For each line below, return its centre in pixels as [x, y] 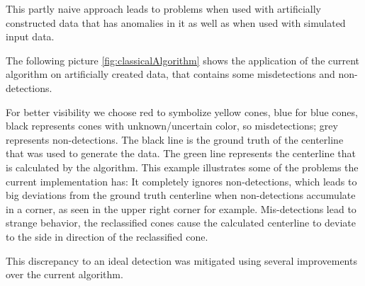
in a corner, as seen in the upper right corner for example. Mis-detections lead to [181, 208]
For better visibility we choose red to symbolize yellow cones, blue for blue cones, [182, 111]
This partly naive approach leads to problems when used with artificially [163, 8]
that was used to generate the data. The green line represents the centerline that [181, 153]
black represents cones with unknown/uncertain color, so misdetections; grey [172, 126]
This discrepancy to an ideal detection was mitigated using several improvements [181, 260]
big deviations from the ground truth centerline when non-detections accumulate [181, 195]
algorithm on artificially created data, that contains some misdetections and [170, 74]
